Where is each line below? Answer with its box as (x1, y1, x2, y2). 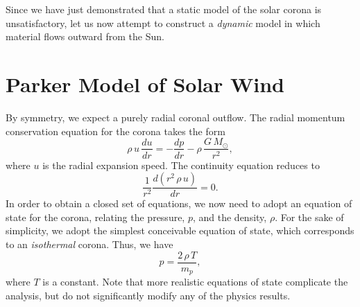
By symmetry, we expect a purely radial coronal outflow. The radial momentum (6, 109, 345, 124)
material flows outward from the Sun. (6, 29, 164, 44)
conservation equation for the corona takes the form (6, 123, 225, 138)
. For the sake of (275, 209, 344, 224)
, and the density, (192, 209, 267, 224)
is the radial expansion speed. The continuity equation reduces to (42, 157, 320, 172)
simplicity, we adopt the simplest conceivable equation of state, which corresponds (6, 223, 354, 238)
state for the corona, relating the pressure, (6, 209, 185, 224)
